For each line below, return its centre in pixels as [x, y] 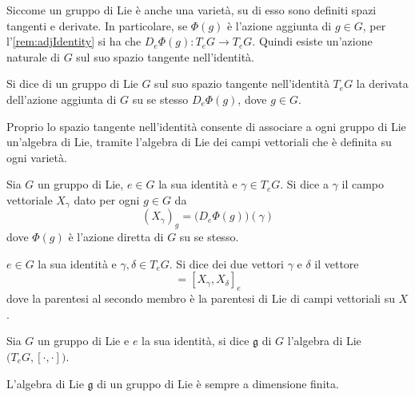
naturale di [33, 56]
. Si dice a [304, 184]
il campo [363, 184]
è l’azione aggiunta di [279, 25]
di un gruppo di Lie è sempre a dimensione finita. [218, 383]
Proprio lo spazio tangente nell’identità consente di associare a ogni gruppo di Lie [206, 126]
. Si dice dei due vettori [226, 263]
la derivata [382, 83]
